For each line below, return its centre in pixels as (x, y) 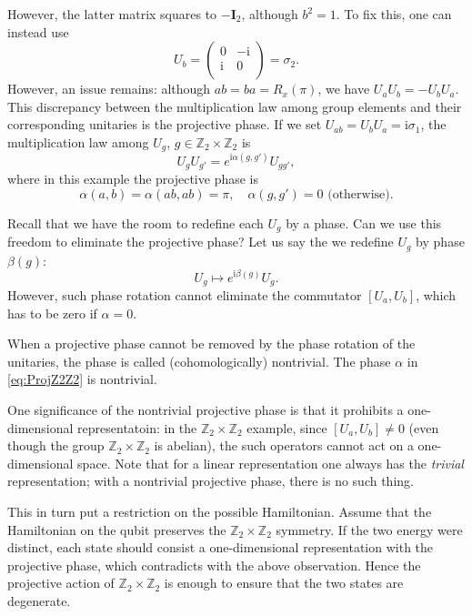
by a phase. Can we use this (364, 222)
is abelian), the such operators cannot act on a (284, 445)
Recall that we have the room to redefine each (136, 222)
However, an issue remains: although (109, 89)
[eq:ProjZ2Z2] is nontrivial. (82, 379)
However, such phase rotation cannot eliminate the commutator (185, 295)
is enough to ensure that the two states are (284, 583)
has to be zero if (52, 313)
